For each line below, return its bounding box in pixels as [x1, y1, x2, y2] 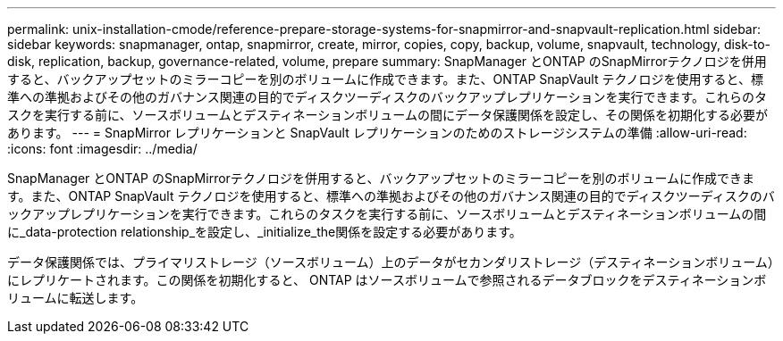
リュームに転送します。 [7, 290, 144, 305]
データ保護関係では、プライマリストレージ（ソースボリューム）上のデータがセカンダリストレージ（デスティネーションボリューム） [7, 254, 774, 270]
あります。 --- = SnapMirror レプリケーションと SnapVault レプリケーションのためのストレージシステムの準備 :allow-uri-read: [7, 125, 747, 140]
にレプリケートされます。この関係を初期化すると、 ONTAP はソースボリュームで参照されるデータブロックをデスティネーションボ [7, 272, 767, 287]
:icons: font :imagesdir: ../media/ [7, 141, 198, 156]
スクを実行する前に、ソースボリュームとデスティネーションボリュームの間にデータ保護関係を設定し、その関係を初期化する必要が [7, 107, 768, 122]
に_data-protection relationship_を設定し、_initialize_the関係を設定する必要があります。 [7, 224, 522, 239]
